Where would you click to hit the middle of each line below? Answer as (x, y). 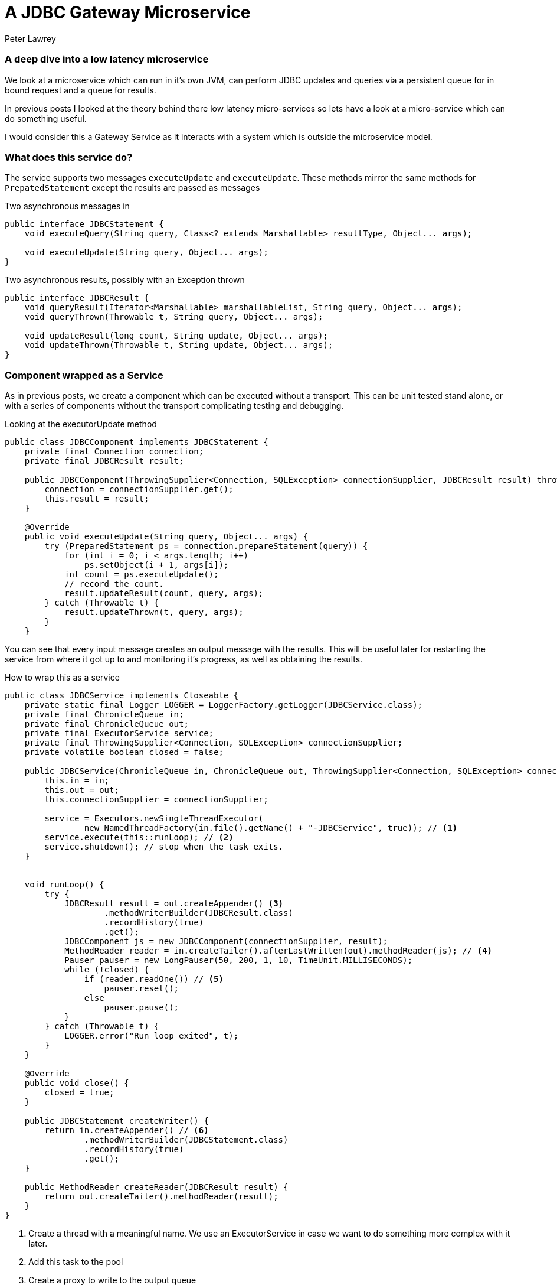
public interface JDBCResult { (77, 298)
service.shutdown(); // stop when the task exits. (164, 847)
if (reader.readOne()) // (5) (154, 979)
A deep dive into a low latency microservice (107, 59)
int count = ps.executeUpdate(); (142, 574)
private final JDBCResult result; (104, 461)
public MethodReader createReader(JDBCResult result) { (156, 1187)
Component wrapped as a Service (84, 375)
